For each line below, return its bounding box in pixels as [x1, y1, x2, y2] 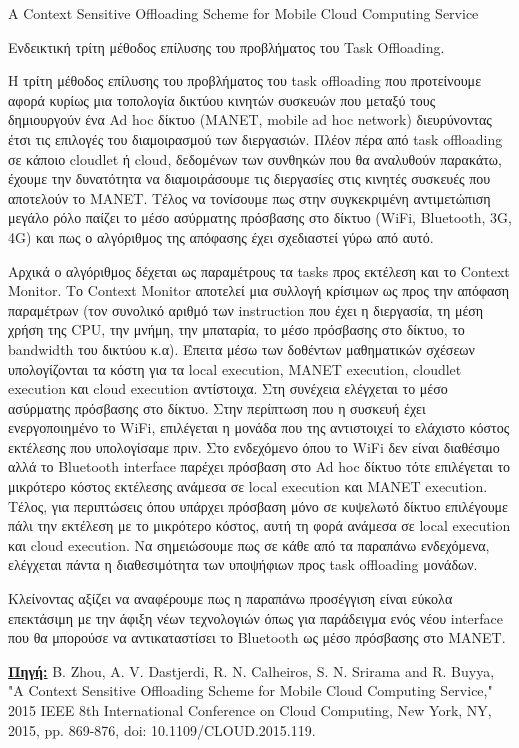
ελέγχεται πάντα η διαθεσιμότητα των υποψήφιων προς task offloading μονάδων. [8, 554, 478, 575]
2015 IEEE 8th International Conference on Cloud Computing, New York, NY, [8, 700, 492, 720]
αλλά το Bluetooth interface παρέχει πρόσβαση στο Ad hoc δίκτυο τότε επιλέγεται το [8, 456, 511, 477]
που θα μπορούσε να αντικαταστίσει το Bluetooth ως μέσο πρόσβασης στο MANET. [8, 627, 506, 648]
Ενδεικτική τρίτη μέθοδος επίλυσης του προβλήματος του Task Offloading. [8, 36, 445, 57]
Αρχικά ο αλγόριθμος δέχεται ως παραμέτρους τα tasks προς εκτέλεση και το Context [8, 260, 510, 281]
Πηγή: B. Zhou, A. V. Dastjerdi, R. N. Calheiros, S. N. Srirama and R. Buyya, [8, 660, 495, 681]
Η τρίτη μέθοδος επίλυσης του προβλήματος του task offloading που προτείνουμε [8, 70, 482, 91]
